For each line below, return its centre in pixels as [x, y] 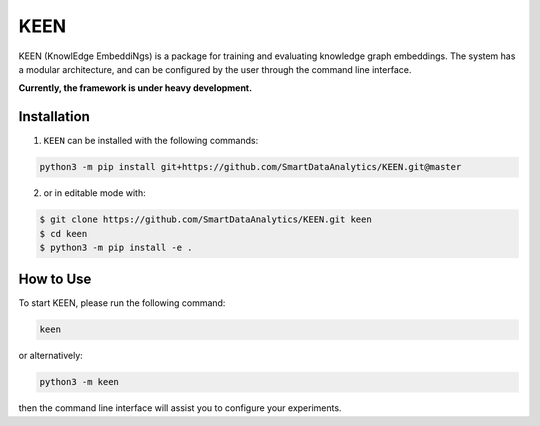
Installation [54, 116]
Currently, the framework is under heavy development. [135, 88]
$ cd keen [63, 233]
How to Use [55, 279]
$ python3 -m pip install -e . [116, 247]
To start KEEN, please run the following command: [122, 303]
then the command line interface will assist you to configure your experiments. [180, 408]
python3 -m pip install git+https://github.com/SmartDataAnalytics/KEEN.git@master [250, 167]
